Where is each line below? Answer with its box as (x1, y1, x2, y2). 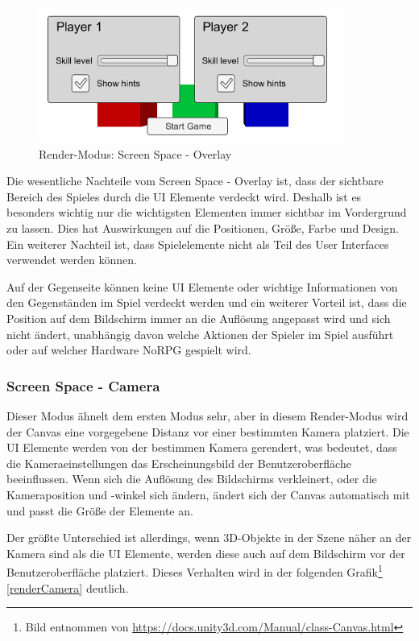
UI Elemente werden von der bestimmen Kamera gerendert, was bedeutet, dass (6, 439, 397, 456)
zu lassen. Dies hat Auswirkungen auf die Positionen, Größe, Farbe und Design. (6, 219, 399, 236)
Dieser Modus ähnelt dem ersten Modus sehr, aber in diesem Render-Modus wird (6, 407, 409, 424)
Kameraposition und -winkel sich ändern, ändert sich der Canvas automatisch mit (6, 486, 410, 502)
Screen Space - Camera (6, 375, 160, 395)
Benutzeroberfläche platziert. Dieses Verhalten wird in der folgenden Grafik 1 (6, 561, 383, 580)
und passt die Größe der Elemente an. (6, 502, 193, 519)
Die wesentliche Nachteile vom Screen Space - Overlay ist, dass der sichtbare (6, 172, 384, 189)
